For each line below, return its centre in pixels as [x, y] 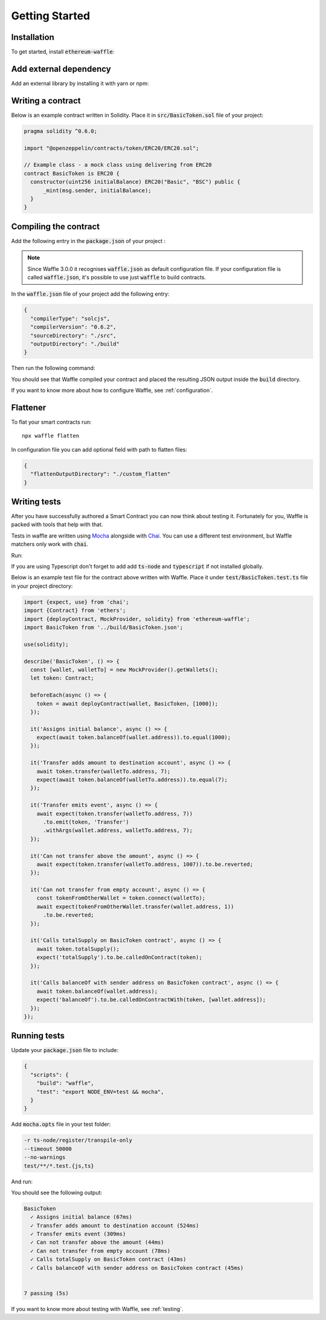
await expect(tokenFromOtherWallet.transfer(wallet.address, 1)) [135, 906]
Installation [33, 37]
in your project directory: [42, 586]
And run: [22, 1182]
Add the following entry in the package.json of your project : [88, 241]
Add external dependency [61, 69]
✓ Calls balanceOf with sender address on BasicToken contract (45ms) [137, 1268]
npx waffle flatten [51, 436]
